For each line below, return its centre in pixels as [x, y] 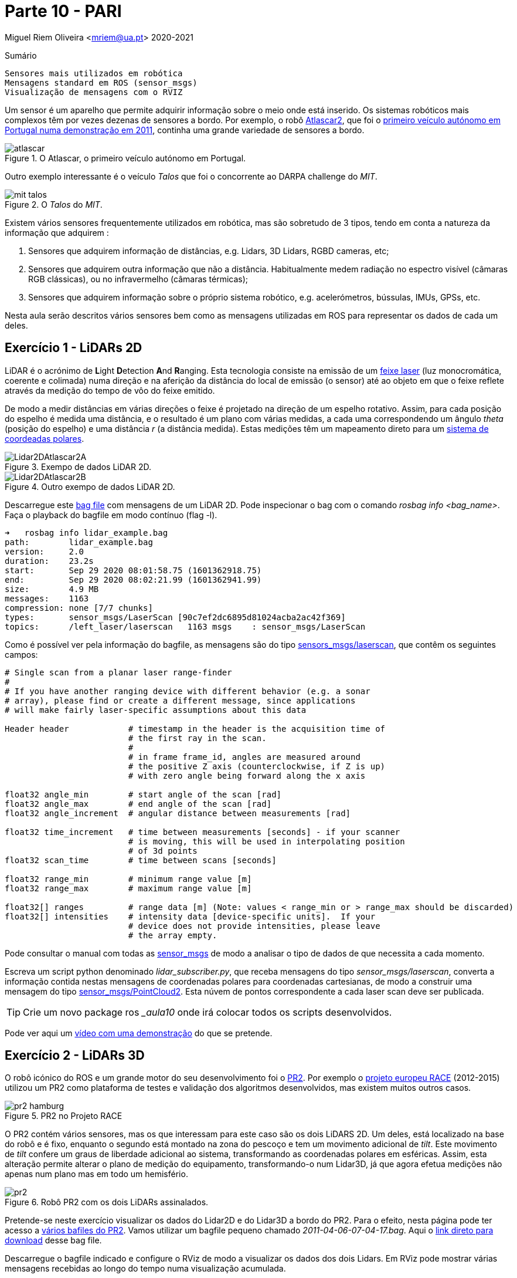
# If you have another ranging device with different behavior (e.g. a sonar [188, 691]
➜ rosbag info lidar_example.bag [86, 532]
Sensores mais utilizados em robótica [94, 73]
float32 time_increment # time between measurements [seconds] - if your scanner [203, 832]
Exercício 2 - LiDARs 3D [75, 1056]
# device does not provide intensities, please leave [254, 926]
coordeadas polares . [45, 438]
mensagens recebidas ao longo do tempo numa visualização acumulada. [145, 1269]
